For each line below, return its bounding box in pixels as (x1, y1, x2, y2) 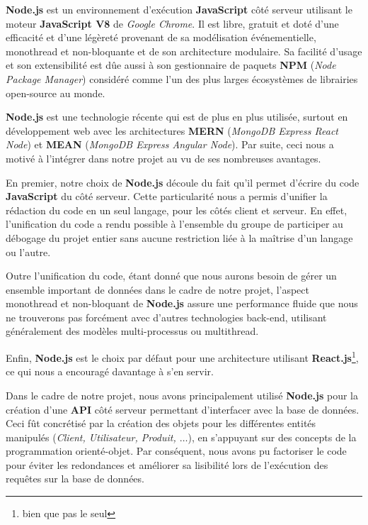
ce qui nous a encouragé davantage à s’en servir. (6, 364, 214, 379)
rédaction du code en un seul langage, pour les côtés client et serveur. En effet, (6, 202, 347, 217)
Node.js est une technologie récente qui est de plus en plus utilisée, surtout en (6, 109, 348, 124)
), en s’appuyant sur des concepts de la (188, 429, 357, 444)
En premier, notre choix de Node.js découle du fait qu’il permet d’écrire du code (6, 175, 360, 189)
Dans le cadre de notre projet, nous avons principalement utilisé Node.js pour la (6, 387, 359, 402)
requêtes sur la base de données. (6, 471, 144, 486)
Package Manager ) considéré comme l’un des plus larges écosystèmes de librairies (6, 71, 358, 86)
